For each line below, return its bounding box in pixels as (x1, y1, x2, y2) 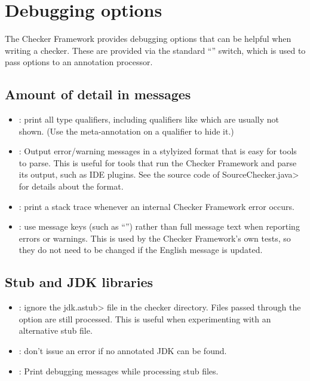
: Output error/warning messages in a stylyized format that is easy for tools (19, 145, 297, 157)
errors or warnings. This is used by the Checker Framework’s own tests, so (19, 231, 291, 244)
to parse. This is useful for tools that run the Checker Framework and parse (19, 156, 297, 169)
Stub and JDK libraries (5, 273, 154, 291)
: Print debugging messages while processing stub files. (19, 364, 219, 377)
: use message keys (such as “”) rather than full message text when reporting (19, 220, 300, 233)
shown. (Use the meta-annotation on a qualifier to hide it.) (19, 124, 234, 137)
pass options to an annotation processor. (5, 56, 153, 68)
